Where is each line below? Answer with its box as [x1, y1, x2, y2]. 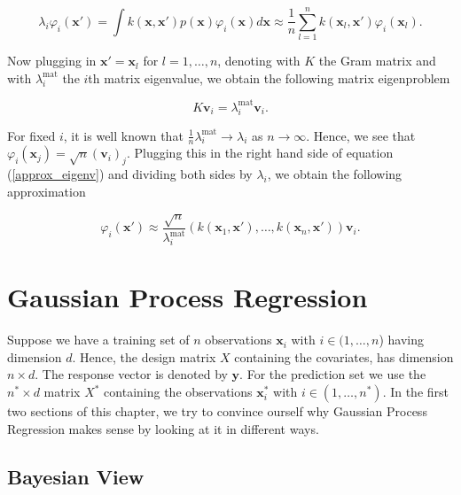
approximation [7, 182, 86, 200]
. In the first [382, 383, 449, 401]
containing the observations [104, 383, 253, 401]
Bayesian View [7, 462, 145, 490]
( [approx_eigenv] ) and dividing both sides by [7, 165, 253, 183]
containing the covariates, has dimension [234, 347, 454, 366]
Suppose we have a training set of [7, 330, 190, 349]
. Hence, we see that [306, 126, 416, 144]
